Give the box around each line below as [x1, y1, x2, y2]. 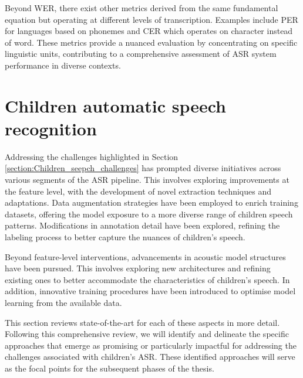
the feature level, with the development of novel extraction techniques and [5, 185, 271, 197]
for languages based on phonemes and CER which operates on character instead [5, 25, 293, 37]
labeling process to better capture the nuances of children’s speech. [5, 231, 245, 243]
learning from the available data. [5, 297, 122, 308]
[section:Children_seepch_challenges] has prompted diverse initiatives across [5, 162, 281, 174]
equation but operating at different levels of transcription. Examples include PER [5, 13, 298, 25]
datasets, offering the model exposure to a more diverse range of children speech [5, 207, 293, 220]
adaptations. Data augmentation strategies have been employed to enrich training [5, 196, 298, 209]
